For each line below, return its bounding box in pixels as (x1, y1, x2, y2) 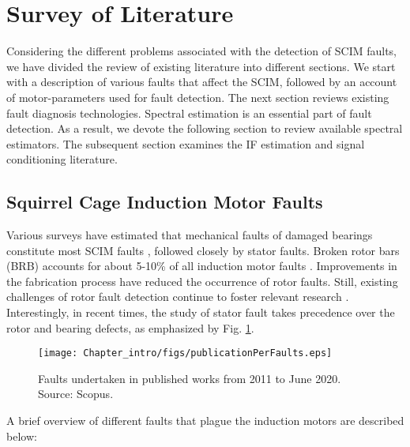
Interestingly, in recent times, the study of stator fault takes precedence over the (6, 304, 395, 321)
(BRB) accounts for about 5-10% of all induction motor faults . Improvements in (6, 257, 397, 274)
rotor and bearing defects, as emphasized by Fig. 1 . (6, 319, 254, 336)
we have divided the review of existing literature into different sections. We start (6, 58, 396, 74)
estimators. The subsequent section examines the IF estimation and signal (6, 135, 365, 152)
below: (6, 427, 37, 444)
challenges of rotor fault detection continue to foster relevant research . (6, 288, 349, 305)
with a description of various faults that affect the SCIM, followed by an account (6, 73, 397, 90)
